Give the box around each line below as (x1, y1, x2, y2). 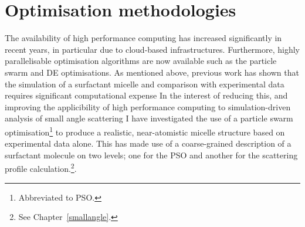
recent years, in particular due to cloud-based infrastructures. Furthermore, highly (5, 43, 300, 55)
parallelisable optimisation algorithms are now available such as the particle (5, 55, 277, 67)
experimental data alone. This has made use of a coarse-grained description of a (5, 137, 292, 150)
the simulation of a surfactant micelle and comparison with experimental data (5, 77, 284, 90)
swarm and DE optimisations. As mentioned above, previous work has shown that (5, 66, 299, 78)
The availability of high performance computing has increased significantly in (5, 32, 282, 44)
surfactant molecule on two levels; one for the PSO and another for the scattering (5, 148, 298, 161)
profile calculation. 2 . (5, 161, 77, 174)
